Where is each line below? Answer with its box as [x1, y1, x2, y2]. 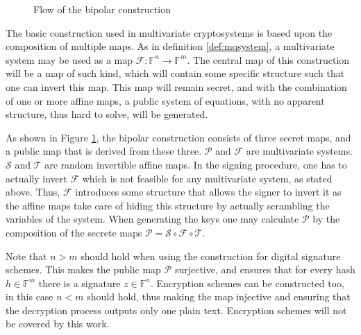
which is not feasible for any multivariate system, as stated [82, 171, 333, 185]
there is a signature [38, 275, 121, 290]
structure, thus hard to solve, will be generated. [6, 107, 208, 121]
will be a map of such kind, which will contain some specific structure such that [6, 66, 345, 80]
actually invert [6, 171, 67, 185]
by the [312, 212, 340, 226]
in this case [6, 289, 53, 304]
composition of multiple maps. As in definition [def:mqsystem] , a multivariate [6, 39, 335, 53]
